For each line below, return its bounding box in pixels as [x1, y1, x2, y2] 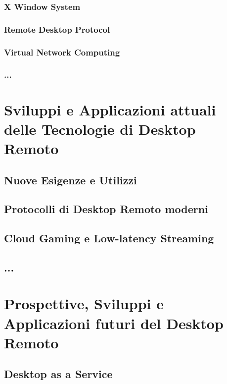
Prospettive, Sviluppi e [4, 293, 164, 314]
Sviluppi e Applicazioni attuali [4, 99, 216, 119]
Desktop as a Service [4, 366, 113, 382]
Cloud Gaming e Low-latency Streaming [4, 230, 214, 246]
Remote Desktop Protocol [4, 23, 110, 35]
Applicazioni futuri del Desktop [4, 313, 224, 333]
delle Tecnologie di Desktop [4, 118, 196, 139]
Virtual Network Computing [4, 46, 120, 58]
